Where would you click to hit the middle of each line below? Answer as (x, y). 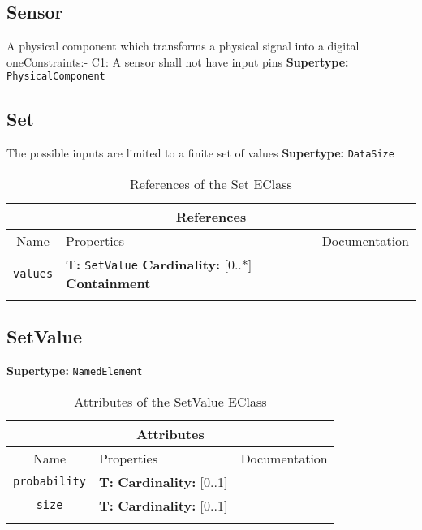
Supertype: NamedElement (75, 371)
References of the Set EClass (211, 183)
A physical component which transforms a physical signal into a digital (183, 46)
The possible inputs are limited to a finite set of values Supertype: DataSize (200, 153)
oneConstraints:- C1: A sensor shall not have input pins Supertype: (178, 61)
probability (50, 482)
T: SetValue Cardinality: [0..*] (159, 264)
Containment (108, 282)
